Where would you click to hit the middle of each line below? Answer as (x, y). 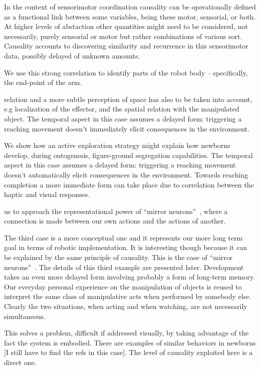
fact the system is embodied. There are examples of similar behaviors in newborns (130, 342)
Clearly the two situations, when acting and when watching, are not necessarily (126, 306)
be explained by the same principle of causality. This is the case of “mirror (118, 257)
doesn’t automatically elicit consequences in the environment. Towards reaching (126, 174)
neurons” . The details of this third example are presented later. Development (124, 267)
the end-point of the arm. (43, 82)
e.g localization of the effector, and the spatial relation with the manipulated (122, 109)
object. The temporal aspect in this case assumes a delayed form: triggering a (123, 118)
